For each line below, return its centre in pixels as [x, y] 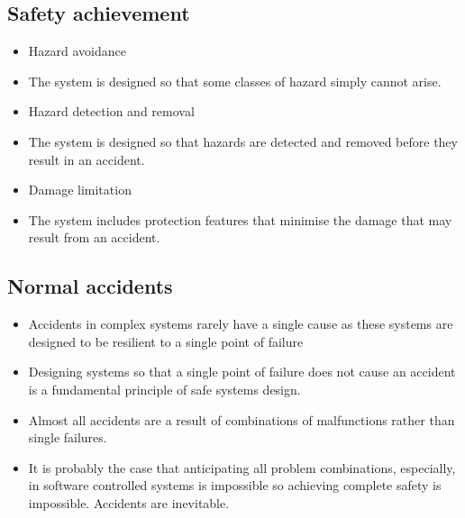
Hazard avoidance [77, 51]
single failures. [68, 437]
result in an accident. [87, 159]
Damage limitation [80, 190]
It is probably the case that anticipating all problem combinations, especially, [242, 467]
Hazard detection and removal [111, 111]
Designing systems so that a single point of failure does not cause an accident [242, 372]
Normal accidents [90, 286]
